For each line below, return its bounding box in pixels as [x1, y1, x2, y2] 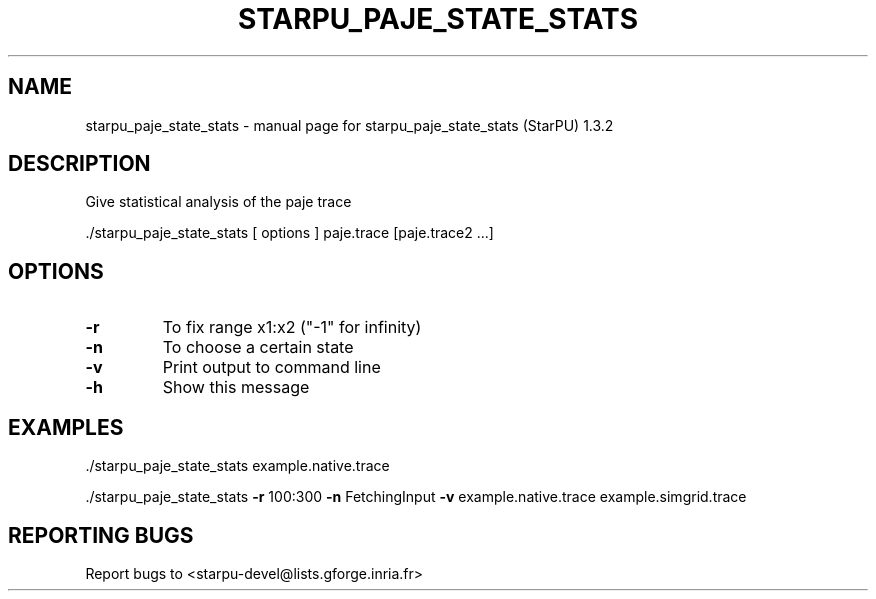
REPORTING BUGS [8, 522, 194, 548]
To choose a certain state [162, 337, 354, 358]
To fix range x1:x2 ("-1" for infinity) [162, 317, 422, 338]
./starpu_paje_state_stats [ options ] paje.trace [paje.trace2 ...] [85, 224, 494, 242]
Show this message [162, 377, 310, 398]
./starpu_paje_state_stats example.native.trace [85, 457, 390, 475]
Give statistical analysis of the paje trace [85, 193, 352, 211]
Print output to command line [162, 357, 381, 378]
